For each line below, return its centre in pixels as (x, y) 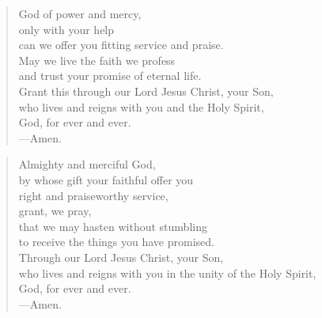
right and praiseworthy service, (93, 195)
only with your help (66, 29)
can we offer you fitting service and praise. (121, 45)
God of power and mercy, (80, 13)
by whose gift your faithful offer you (106, 179)
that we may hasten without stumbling (113, 226)
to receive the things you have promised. (116, 242)
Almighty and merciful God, (87, 164)
